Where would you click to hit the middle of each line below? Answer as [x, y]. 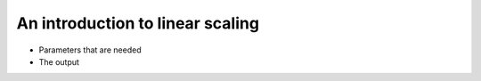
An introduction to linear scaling [138, 23]
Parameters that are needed [90, 50]
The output [59, 61]
